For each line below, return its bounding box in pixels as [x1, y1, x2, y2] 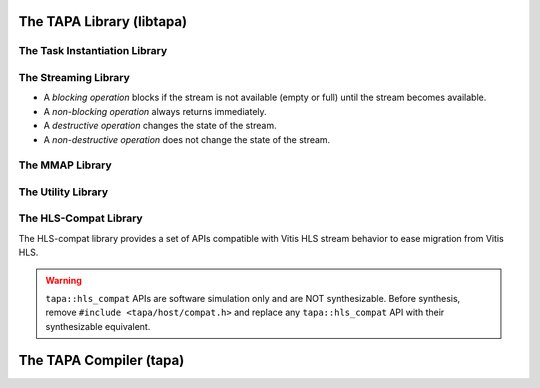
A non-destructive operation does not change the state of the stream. [43, 133, 331, 145]
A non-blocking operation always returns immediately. [43, 105, 267, 117]
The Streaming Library [18, 70, 130, 84]
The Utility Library [18, 185, 109, 199]
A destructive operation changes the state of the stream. [43, 120, 277, 132]
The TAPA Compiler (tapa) [18, 351, 185, 369]
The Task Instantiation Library [18, 44, 168, 58]
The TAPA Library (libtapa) [18, 13, 188, 30]
